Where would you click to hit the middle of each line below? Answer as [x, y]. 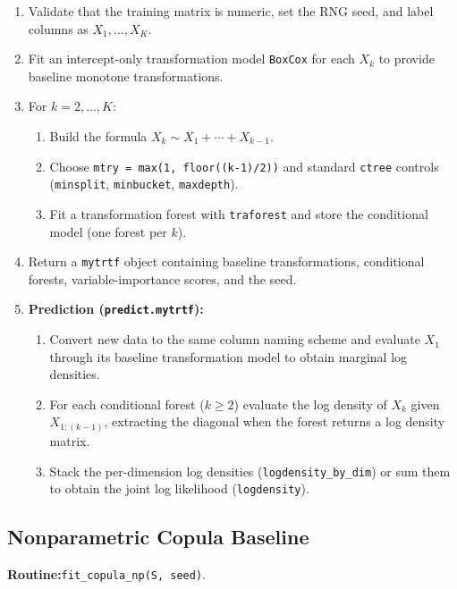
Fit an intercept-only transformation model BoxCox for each [191, 59]
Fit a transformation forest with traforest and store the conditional [239, 213]
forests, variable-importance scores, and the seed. [162, 278]
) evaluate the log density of [310, 404]
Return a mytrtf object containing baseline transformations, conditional [226, 261]
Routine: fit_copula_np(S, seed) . [106, 574]
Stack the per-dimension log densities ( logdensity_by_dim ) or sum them [250, 471]
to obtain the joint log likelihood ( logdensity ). [179, 488]
